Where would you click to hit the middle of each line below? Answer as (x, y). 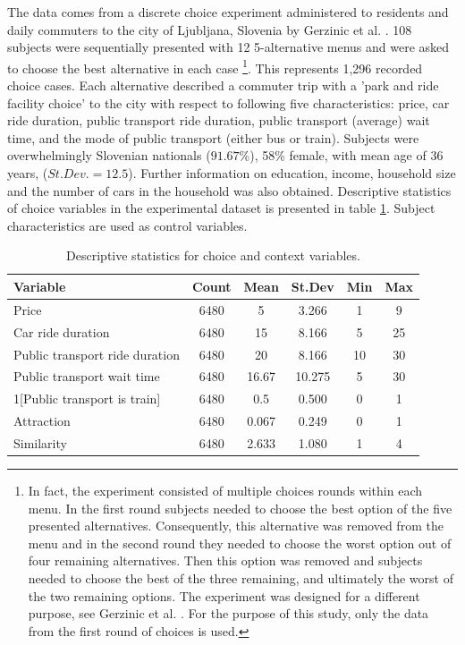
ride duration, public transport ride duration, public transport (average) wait (219, 120)
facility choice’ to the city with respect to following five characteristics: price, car (228, 102)
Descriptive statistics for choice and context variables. (213, 255)
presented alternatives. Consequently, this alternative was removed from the (236, 526)
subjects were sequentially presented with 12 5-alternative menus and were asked (228, 47)
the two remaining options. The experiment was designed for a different (224, 595)
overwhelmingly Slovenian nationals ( (109, 155)
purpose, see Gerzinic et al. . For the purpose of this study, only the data (228, 613)
